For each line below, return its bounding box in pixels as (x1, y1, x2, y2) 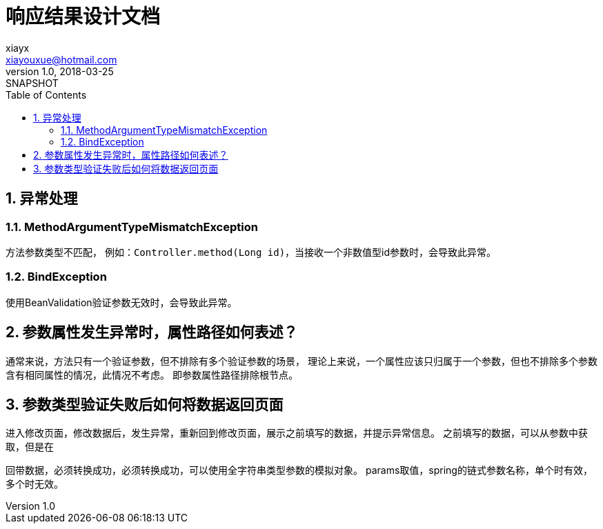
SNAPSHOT (6, 77, 59, 89)
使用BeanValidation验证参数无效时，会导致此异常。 (6, 296, 237, 308)
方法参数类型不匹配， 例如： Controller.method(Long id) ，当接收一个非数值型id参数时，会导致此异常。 (6, 246, 497, 258)
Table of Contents (6, 88, 87, 101)
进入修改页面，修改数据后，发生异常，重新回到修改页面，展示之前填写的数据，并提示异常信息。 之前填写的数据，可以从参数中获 (6, 427, 588, 439)
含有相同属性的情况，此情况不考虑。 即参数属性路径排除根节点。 (6, 368, 298, 381)
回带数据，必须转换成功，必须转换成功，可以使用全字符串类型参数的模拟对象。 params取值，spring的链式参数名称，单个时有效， (6, 464, 593, 477)
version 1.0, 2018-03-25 (6, 65, 114, 77)
